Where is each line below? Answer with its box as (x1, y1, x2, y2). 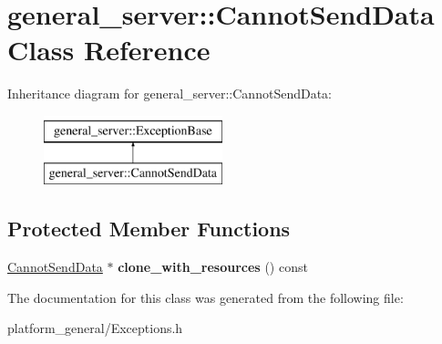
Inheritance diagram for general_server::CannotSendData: (7, 84, 332, 103)
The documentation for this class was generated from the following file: (7, 287, 404, 307)
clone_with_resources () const (118, 257, 308, 276)
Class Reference (7, 31, 211, 68)
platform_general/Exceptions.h (7, 318, 183, 338)
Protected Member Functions (7, 214, 291, 243)
